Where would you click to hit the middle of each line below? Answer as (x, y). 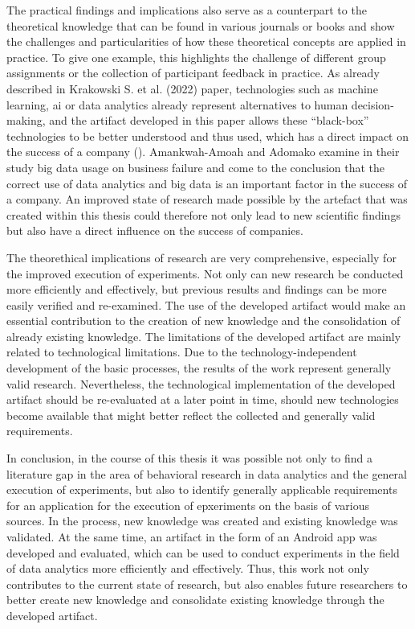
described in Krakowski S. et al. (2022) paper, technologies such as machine (192, 88)
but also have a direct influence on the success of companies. (155, 230)
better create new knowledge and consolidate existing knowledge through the (195, 600)
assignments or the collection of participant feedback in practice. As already (193, 73)
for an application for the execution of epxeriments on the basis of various (188, 505)
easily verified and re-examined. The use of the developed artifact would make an (206, 304)
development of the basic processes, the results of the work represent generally (199, 368)
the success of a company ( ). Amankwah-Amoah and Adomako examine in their (203, 152)
